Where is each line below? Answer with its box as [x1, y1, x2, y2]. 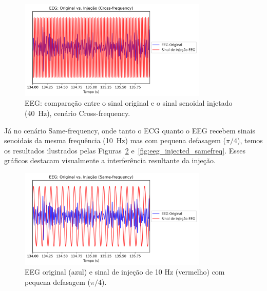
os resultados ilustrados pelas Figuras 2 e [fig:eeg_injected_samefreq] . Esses [4, 145, 246, 156]
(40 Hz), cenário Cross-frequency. [25, 108, 130, 119]
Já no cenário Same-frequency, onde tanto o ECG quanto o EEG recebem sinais [4, 125, 255, 135]
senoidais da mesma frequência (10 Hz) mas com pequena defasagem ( [4, 135, 226, 146]
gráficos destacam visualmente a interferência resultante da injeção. [4, 155, 216, 166]
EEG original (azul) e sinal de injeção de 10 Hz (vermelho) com [25, 266, 225, 277]
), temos [237, 135, 263, 146]
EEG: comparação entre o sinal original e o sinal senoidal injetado [25, 98, 233, 108]
